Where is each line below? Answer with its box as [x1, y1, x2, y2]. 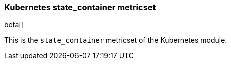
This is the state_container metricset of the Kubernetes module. [4, 36, 227, 45]
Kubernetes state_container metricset [4, 2, 156, 12]
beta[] [4, 20, 24, 29]
